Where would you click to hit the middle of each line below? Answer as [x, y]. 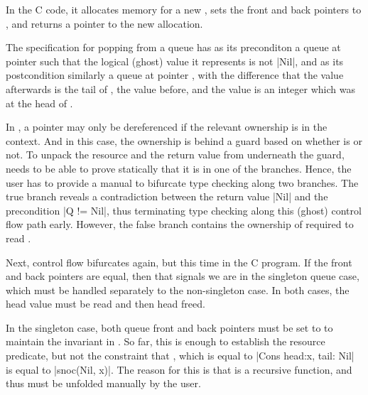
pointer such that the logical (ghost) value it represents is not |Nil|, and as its [175, 61]
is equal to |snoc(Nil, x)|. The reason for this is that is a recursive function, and [179, 369]
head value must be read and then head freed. [105, 304]
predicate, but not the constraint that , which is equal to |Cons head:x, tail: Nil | [180, 356]
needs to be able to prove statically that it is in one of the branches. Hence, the [179, 168]
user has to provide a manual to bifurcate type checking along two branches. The [182, 182]
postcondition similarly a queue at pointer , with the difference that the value [175, 75]
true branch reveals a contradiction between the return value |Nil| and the [167, 196]
